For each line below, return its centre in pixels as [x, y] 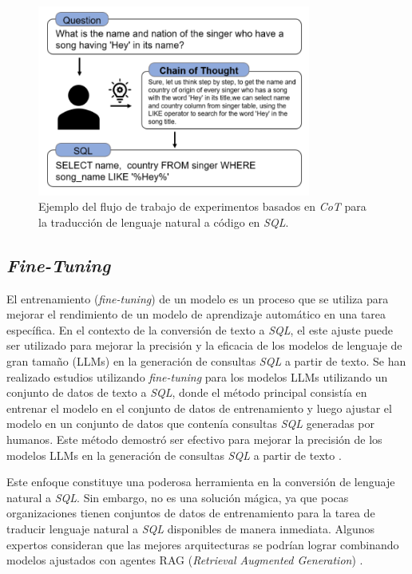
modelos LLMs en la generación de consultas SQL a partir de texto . [174, 455]
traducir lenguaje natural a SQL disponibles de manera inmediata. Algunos [191, 529]
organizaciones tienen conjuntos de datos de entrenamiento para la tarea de [191, 513]
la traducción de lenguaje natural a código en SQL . [164, 222]
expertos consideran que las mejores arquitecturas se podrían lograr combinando [203, 544]
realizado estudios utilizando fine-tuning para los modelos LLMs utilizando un [197, 376]
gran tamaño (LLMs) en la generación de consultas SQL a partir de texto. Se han [206, 361]
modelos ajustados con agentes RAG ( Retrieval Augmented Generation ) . [185, 560]
